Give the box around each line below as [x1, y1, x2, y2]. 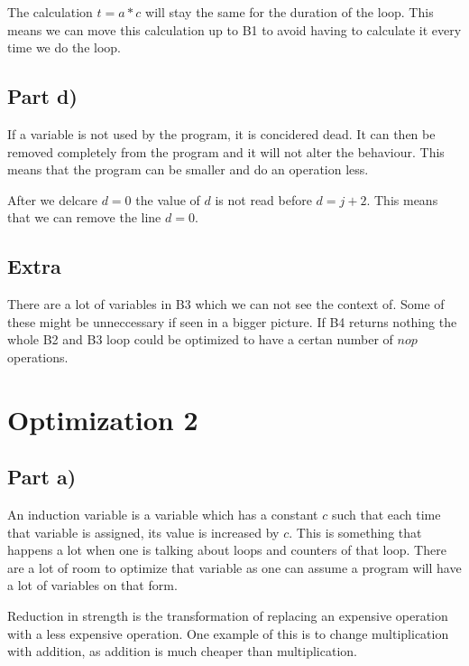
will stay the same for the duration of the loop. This [145, 3, 434, 21]
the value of [135, 190, 200, 209]
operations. [7, 347, 69, 366]
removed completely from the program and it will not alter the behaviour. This [7, 142, 445, 161]
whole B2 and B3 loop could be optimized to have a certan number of [7, 330, 393, 349]
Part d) [7, 82, 78, 110]
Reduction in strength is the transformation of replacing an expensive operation [7, 606, 448, 625]
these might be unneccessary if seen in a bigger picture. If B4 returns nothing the [7, 312, 457, 331]
